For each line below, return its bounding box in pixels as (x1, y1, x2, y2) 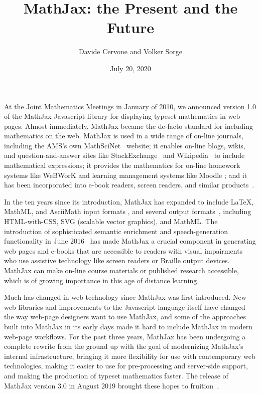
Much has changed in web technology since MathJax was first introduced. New (4, 292, 246, 302)
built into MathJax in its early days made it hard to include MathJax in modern (4, 321, 252, 331)
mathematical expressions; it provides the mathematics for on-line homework (4, 160, 240, 170)
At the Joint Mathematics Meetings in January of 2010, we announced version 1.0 (4, 101, 256, 111)
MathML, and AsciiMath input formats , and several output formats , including (4, 206, 251, 217)
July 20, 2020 (110, 63, 151, 73)
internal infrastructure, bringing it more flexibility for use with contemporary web (4, 350, 255, 361)
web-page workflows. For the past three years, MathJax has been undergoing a (4, 331, 246, 341)
